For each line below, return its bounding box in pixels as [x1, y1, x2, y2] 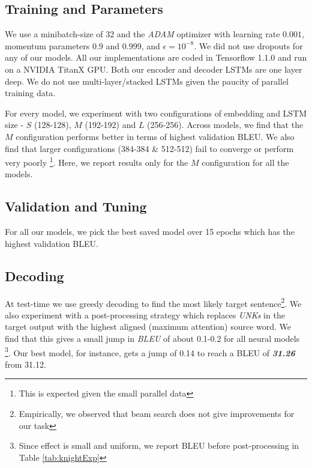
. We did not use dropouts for [194, 39, 303, 52]
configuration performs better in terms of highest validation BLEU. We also [16, 130, 295, 142]
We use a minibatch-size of [5, 28, 103, 40]
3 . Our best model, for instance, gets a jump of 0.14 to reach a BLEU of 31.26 [5, 344, 295, 359]
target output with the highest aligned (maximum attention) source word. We [5, 320, 292, 333]
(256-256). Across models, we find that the [147, 118, 304, 131]
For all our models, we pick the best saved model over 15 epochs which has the [5, 225, 295, 238]
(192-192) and [85, 118, 136, 131]
